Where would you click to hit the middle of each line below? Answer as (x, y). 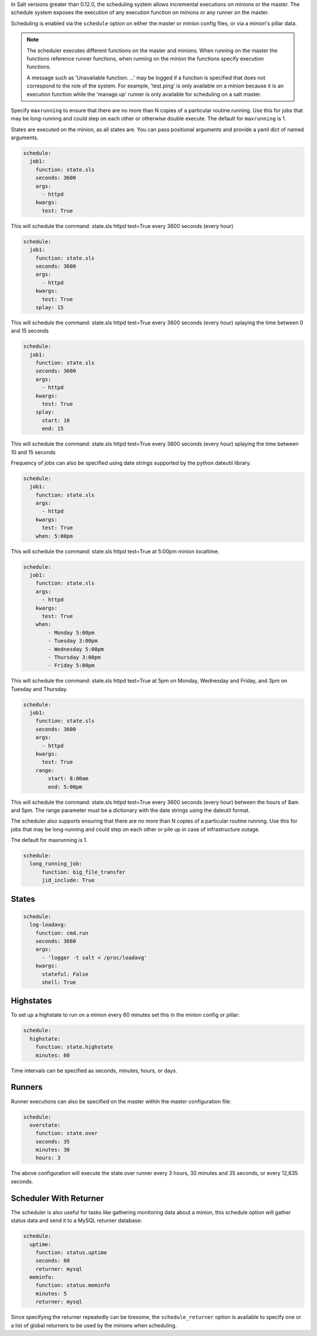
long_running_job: (56, 864)
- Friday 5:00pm (71, 666)
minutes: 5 (51, 1293)
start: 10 (56, 420)
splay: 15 (50, 307)
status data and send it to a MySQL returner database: (76, 1221)
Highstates (31, 1001)
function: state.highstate (75, 1047)
